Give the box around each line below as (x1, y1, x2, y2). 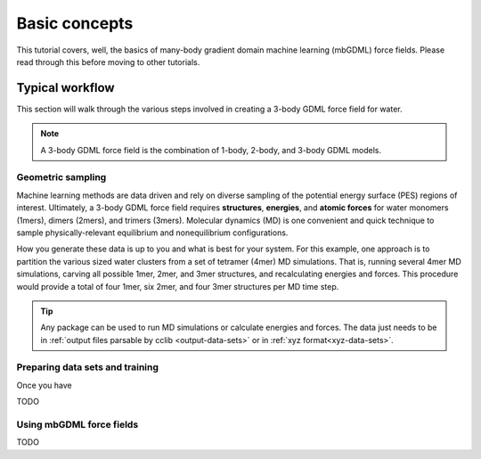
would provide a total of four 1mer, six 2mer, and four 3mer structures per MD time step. (16, 281, 339, 291)
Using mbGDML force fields (16, 418, 139, 430)
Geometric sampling (16, 171, 107, 184)
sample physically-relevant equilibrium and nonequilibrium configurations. (16, 227, 289, 238)
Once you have (16, 380, 72, 390)
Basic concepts (16, 13, 134, 33)
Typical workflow (16, 80, 115, 95)
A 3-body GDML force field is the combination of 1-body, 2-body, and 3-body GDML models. (40, 144, 382, 155)
